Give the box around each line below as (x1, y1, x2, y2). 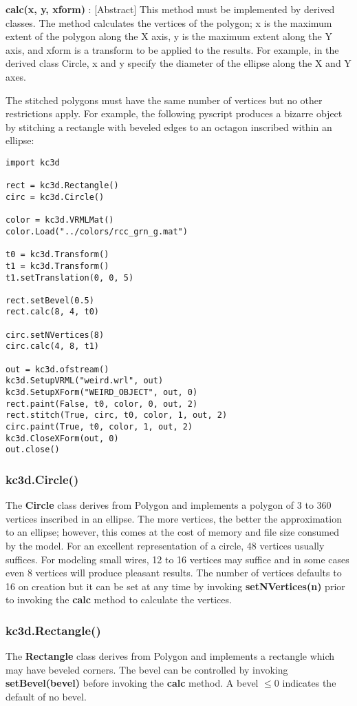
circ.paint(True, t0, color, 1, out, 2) (6, 422, 193, 432)
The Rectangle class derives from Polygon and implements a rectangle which (6, 649, 335, 663)
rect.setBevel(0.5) (6, 295, 94, 305)
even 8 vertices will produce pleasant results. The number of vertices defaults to (6, 565, 342, 580)
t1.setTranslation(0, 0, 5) (6, 272, 134, 283)
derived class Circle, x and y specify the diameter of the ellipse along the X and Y (6, 56, 351, 70)
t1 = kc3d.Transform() (6, 261, 109, 271)
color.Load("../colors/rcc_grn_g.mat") (6, 226, 188, 236)
